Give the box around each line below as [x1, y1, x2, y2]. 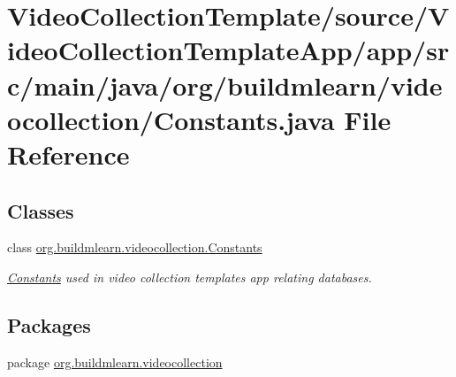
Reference [7, 135, 130, 172]
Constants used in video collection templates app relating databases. [7, 267, 372, 286]
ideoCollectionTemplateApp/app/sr [7, 32, 450, 68]
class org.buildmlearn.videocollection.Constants [7, 238, 262, 257]
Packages [7, 311, 91, 338]
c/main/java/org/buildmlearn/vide [7, 66, 443, 103]
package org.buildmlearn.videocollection [7, 352, 223, 371]
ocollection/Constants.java [7, 101, 335, 137]
